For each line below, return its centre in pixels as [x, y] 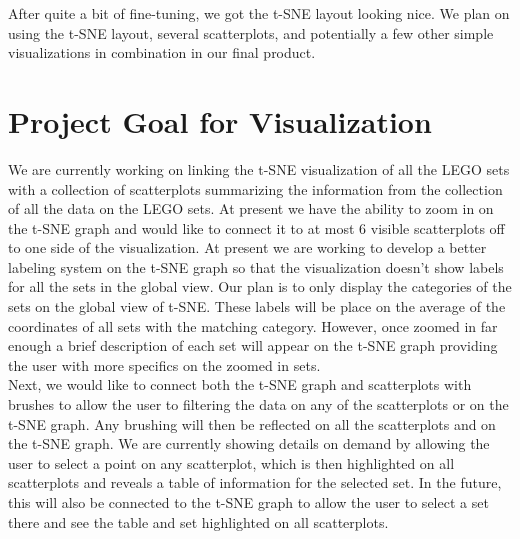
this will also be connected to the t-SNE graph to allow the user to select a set [248, 502]
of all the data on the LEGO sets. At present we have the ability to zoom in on [251, 208]
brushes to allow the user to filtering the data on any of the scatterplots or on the [258, 404]
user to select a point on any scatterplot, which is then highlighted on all [231, 462]
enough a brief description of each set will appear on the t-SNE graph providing [253, 345]
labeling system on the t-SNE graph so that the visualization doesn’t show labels [256, 266]
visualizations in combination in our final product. [162, 52]
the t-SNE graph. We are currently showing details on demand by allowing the [249, 443]
